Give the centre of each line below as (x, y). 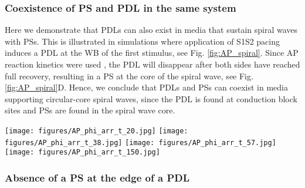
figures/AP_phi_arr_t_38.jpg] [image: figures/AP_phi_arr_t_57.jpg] (140, 142)
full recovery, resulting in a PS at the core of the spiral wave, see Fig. (129, 75)
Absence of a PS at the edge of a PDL (97, 177)
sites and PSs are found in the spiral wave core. (90, 110)
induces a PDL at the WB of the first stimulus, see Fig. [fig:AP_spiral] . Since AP (152, 53)
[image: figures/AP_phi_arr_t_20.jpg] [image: (96, 131)
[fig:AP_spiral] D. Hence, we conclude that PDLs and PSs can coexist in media (146, 87)
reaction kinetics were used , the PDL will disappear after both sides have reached (152, 64)
